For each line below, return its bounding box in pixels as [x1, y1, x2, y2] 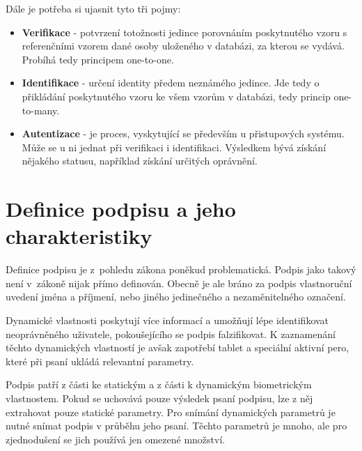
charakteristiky [6, 222, 152, 250]
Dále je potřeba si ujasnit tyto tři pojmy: [6, 1, 181, 15]
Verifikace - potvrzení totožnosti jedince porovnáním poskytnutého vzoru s [22, 24, 347, 39]
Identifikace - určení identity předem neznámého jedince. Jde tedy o [22, 75, 320, 90]
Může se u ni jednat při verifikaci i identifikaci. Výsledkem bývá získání [22, 139, 326, 154]
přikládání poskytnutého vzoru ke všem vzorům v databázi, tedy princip [22, 89, 331, 103]
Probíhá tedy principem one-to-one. [22, 52, 174, 66]
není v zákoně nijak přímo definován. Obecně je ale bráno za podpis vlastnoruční [6, 275, 352, 290]
